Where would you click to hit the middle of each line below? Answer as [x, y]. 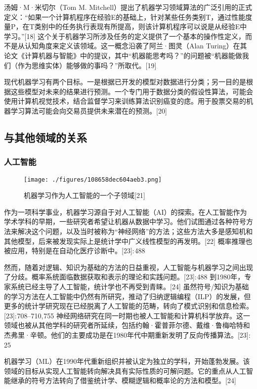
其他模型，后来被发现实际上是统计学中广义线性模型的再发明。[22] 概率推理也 [128, 241]
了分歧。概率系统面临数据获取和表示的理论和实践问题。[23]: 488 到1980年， [124, 277]
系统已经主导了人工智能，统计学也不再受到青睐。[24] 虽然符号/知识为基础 [130, 286]
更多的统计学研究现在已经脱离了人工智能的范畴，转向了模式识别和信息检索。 [128, 306]
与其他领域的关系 [45, 137]
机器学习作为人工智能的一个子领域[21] [85, 195]
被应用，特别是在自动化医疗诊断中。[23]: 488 [75, 251]
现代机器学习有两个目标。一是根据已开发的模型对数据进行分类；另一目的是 [125, 82]
